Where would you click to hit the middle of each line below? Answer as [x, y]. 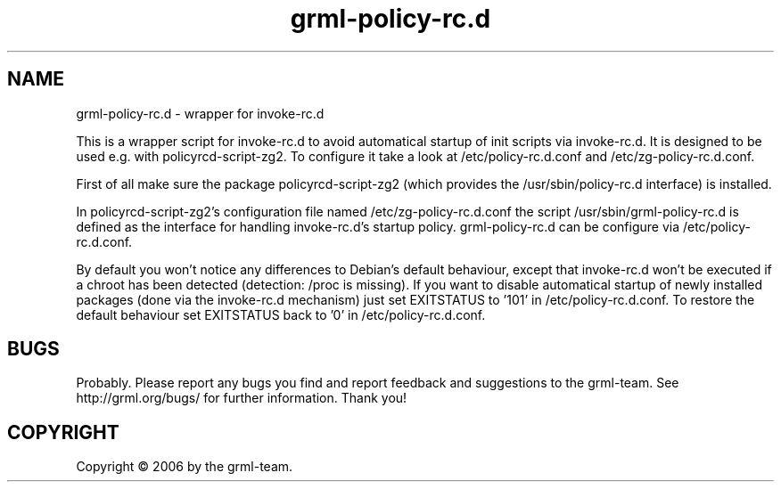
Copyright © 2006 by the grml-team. [185, 467]
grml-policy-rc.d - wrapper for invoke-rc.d [200, 113]
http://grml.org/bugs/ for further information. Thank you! [242, 398]
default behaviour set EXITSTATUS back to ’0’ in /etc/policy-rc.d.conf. [281, 314]
